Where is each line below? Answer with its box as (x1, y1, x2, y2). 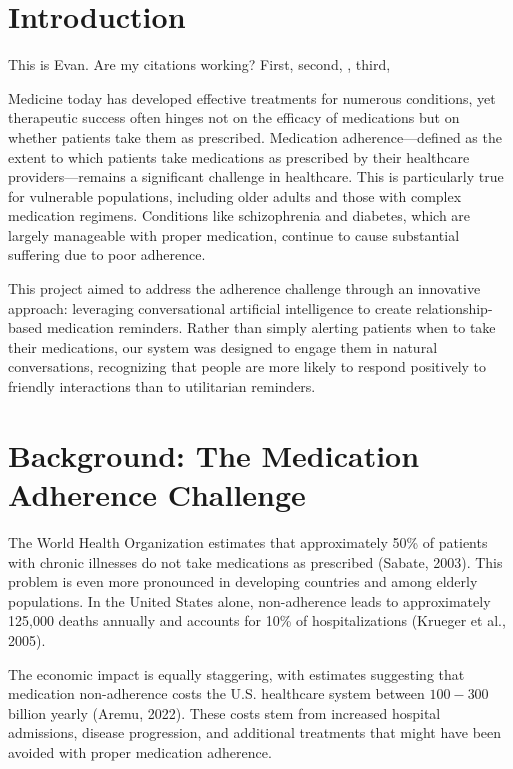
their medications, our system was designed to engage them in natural (8, 336, 438, 357)
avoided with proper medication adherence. (8, 741, 272, 762)
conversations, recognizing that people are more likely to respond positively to (8, 356, 487, 377)
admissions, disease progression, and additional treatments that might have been (8, 722, 502, 743)
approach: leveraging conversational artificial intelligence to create (8, 297, 412, 318)
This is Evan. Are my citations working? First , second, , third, (8, 54, 391, 75)
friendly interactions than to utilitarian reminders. (8, 376, 316, 397)
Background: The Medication (8, 434, 420, 475)
